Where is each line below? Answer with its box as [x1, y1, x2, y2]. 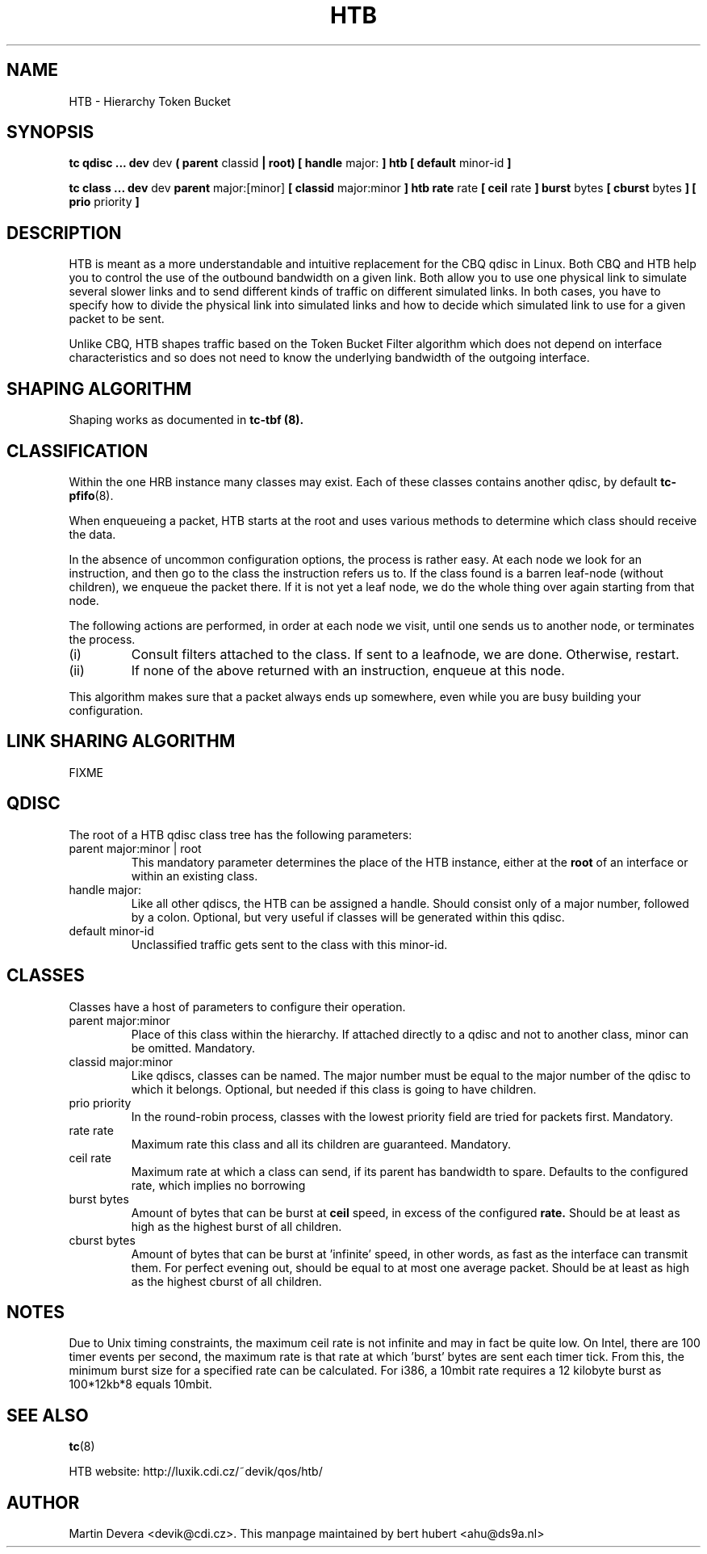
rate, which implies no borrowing [131, 1178, 306, 1192]
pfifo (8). [69, 488, 114, 502]
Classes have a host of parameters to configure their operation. [69, 999, 406, 1014]
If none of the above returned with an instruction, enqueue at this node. [131, 661, 565, 678]
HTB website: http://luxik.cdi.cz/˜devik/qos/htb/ [69, 1464, 323, 1479]
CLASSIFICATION [6, 440, 149, 461]
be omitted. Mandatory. [131, 1040, 256, 1055]
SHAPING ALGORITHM [6, 378, 192, 399]
